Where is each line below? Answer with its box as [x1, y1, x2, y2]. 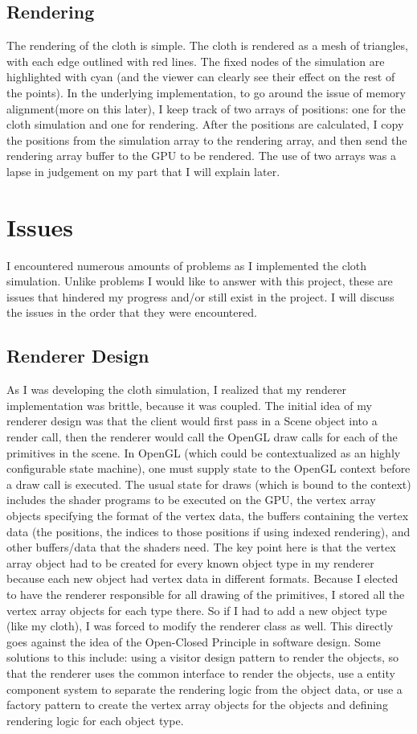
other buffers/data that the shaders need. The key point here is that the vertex [6, 539, 396, 556]
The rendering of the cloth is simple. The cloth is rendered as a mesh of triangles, [6, 37, 408, 54]
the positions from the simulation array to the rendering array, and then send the [6, 131, 407, 148]
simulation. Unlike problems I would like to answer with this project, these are [6, 273, 393, 289]
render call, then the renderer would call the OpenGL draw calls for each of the [6, 429, 398, 445]
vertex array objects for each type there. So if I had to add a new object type [6, 601, 387, 618]
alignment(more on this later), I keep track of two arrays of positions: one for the [6, 100, 406, 117]
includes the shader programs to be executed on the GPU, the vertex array [6, 491, 376, 508]
